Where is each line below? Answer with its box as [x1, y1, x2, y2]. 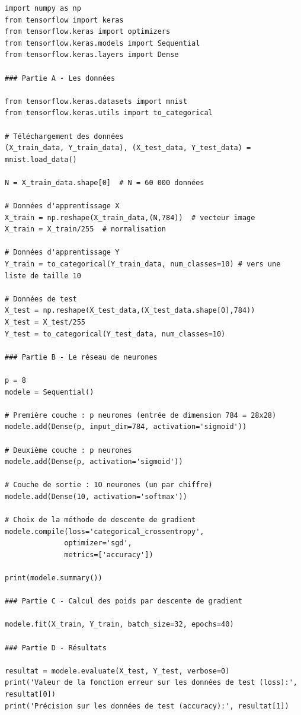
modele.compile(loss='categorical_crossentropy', [5, 527, 204, 536]
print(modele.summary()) [5, 574, 103, 583]
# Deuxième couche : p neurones [5, 446, 132, 455]
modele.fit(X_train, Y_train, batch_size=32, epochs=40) [5, 620, 234, 629]
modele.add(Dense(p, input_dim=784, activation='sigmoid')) [5, 422, 247, 431]
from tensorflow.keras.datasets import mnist [5, 97, 187, 106]
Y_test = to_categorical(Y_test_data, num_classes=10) [5, 329, 226, 338]
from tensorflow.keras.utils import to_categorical [5, 109, 213, 117]
